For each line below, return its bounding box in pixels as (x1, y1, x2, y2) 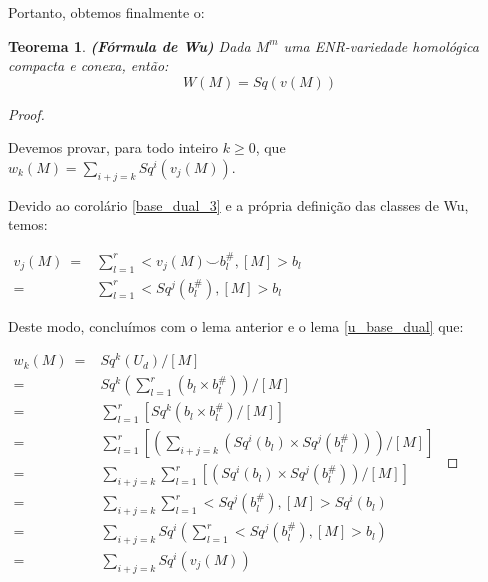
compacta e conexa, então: (8, 55, 169, 76)
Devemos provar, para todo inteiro (8, 137, 219, 158)
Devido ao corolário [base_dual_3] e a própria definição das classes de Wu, (8, 194, 469, 215)
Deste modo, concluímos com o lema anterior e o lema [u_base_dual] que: (8, 315, 464, 336)
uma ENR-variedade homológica (283, 35, 479, 56)
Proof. (8, 103, 45, 124)
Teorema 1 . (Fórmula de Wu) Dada (8, 35, 251, 56)
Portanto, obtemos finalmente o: (8, 2, 205, 22)
